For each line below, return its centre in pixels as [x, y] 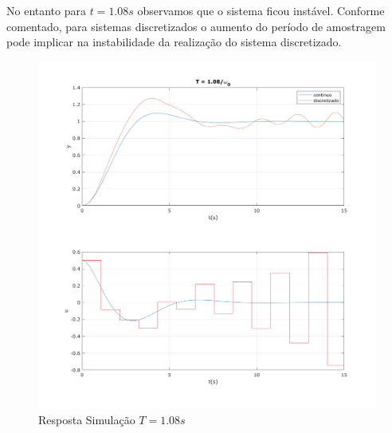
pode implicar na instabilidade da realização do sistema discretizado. [174, 42]
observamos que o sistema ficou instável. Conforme [261, 10]
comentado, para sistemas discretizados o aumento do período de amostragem [196, 26]
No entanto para [46, 10]
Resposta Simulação [87, 419]
